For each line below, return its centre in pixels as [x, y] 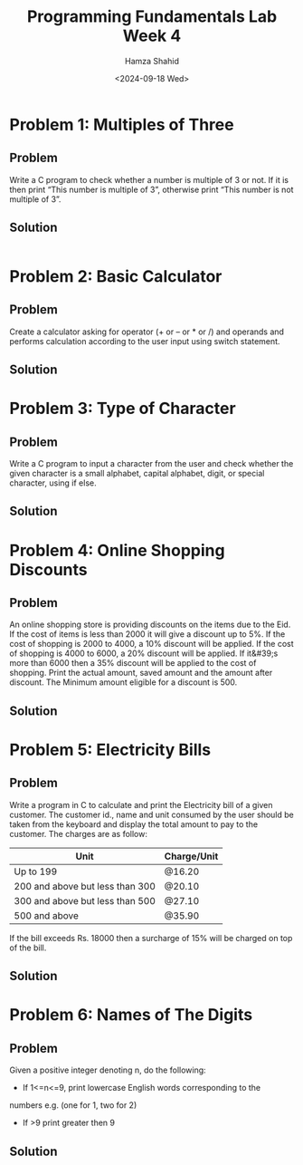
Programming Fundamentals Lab [152, 17]
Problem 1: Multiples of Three [122, 125]
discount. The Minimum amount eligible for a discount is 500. [123, 682]
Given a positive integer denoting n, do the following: [108, 1070]
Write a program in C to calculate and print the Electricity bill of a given [141, 804]
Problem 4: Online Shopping [117, 550]
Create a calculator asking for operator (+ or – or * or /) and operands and [147, 332]
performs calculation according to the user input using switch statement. [145, 341]
